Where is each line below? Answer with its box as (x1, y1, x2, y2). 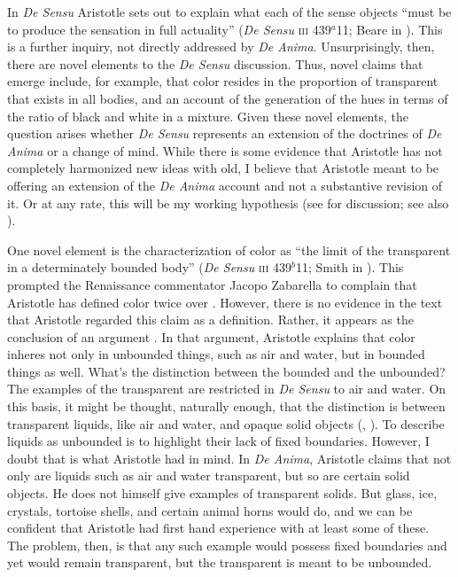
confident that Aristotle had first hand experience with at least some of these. (7, 519, 430, 537)
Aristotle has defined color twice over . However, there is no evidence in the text (7, 292, 443, 311)
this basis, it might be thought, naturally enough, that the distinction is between (7, 397, 446, 416)
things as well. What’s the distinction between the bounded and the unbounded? (7, 362, 446, 380)
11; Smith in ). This (295, 258, 404, 277)
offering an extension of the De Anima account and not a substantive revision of (7, 175, 443, 194)
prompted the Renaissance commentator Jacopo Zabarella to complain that (7, 275, 417, 293)
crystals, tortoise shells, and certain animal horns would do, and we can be (7, 501, 413, 519)
